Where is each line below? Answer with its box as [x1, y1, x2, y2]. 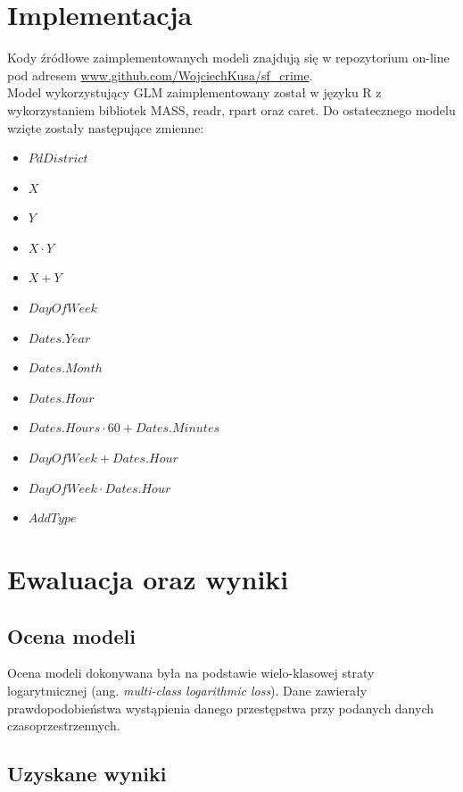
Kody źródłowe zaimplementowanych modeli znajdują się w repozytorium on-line [7, 48, 450, 67]
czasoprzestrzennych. [7, 716, 120, 735]
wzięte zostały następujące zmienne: [7, 118, 204, 137]
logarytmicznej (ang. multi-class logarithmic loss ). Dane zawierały [7, 680, 368, 699]
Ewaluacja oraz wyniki [7, 561, 289, 596]
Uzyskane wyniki [7, 760, 167, 788]
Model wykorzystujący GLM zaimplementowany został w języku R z [7, 83, 382, 102]
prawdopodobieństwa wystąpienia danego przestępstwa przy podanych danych [7, 698, 434, 717]
